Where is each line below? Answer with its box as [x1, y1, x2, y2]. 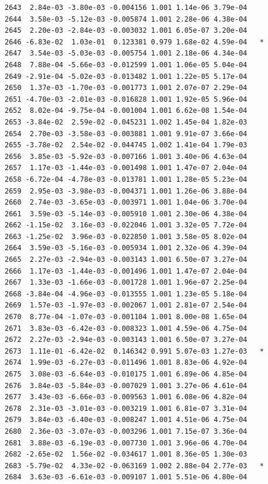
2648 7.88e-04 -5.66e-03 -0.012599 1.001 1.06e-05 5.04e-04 [5, 60, 248, 69]
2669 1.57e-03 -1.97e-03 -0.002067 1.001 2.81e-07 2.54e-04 [5, 301, 248, 310]
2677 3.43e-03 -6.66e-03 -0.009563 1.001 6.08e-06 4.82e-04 [5, 393, 248, 402]
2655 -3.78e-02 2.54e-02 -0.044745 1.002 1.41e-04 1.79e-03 [5, 141, 248, 150]
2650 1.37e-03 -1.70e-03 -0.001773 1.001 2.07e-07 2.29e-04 [5, 84, 248, 92]
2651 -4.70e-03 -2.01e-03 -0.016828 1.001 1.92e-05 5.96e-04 [5, 95, 248, 103]
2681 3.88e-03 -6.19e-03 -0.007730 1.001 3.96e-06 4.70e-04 [5, 438, 248, 447]
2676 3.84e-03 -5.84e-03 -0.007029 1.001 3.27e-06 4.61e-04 [5, 381, 248, 390]
